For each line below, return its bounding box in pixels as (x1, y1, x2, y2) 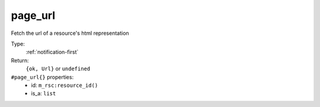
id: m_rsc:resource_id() (31, 82, 98, 89)
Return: (11, 57, 29, 64)
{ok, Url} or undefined (25, 65, 91, 72)
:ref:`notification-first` (25, 48, 79, 56)
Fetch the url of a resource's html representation (11, 30, 130, 37)
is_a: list (31, 90, 56, 97)
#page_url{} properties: (11, 73, 74, 80)
